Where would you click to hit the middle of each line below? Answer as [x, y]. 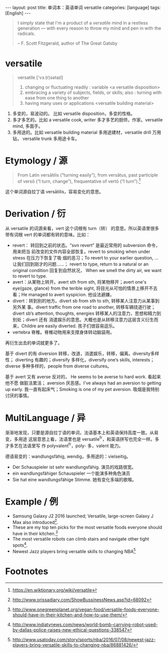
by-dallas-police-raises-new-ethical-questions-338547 [70, 630]
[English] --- [18, 13]
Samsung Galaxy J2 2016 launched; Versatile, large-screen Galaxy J [83, 516]
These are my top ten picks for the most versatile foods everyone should [87, 528]
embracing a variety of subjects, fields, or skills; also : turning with [93, 92]
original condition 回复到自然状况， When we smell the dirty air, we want [87, 271]
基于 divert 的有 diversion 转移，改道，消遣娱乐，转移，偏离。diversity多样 [82, 354]
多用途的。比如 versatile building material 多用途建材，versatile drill [82, 132]
